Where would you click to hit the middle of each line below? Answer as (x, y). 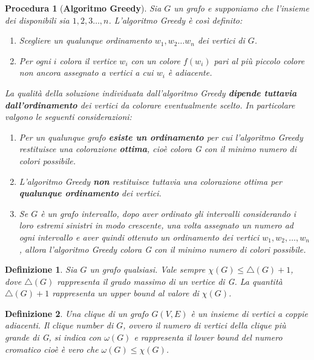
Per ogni (35, 60)
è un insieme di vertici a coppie (250, 313)
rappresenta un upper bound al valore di (126, 293)
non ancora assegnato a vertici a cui (86, 72)
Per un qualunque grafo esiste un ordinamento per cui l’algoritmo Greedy (161, 137)
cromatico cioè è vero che (52, 349)
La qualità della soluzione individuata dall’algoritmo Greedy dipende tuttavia (151, 92)
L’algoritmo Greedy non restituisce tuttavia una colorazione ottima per (150, 181)
